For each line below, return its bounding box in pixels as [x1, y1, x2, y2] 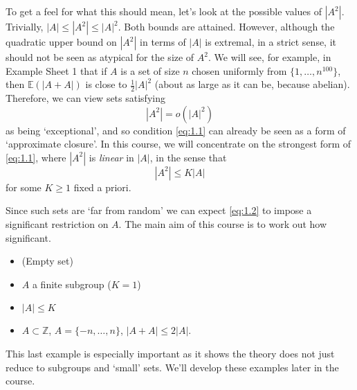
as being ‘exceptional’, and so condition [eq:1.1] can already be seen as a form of [6, 123, 346, 137]
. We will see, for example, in [208, 50, 331, 64]
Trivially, [6, 19, 44, 33]
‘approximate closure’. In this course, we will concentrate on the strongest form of [6, 136, 351, 151]
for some [6, 179, 42, 194]
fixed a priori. [73, 179, 131, 194]
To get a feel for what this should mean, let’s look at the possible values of [6, 4, 322, 18]
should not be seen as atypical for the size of [6, 50, 194, 64]
